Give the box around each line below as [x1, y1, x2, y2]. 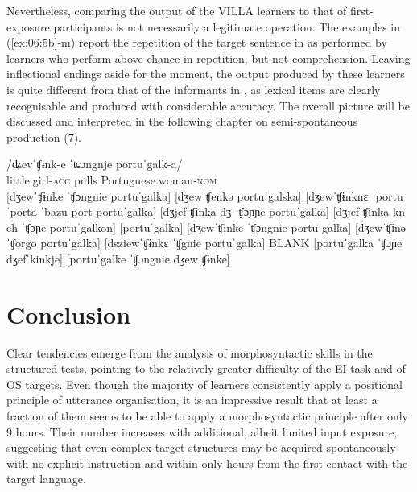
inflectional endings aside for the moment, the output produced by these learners [6, 65, 405, 82]
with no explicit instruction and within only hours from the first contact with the [6, 454, 408, 471]
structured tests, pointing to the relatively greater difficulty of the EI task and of [6, 360, 406, 377]
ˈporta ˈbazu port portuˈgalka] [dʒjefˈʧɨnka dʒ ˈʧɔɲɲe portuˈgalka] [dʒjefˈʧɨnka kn [6, 203, 406, 220]
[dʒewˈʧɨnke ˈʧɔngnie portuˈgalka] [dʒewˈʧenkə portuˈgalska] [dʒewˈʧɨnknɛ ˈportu [6, 187, 403, 204]
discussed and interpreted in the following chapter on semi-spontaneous [6, 113, 358, 130]
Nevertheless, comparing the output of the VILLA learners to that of [6, 2, 347, 19]
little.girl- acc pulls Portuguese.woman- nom [6, 171, 217, 188]
